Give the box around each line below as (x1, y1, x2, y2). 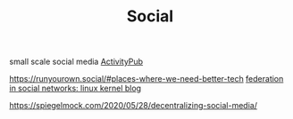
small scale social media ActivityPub (9, 56, 144, 67)
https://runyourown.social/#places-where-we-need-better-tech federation (9, 74, 284, 84)
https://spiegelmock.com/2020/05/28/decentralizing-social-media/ (9, 100, 257, 111)
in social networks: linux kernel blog (9, 83, 141, 94)
